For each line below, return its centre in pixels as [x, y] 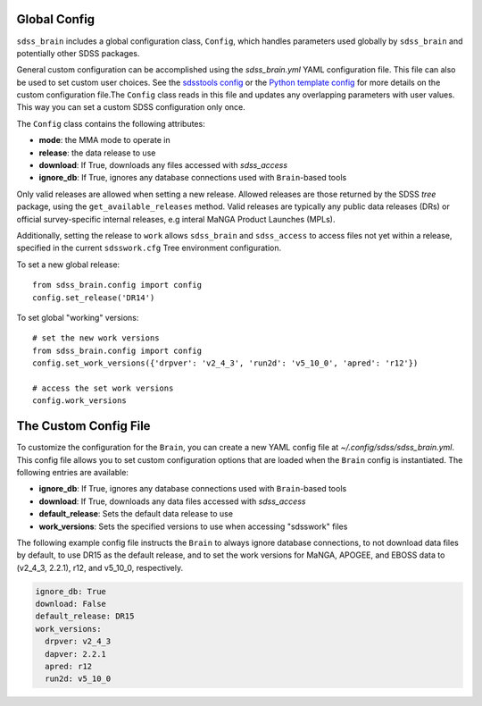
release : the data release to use [97, 153]
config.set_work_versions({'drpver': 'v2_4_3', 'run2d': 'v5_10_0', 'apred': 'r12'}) [225, 363]
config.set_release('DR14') [94, 298]
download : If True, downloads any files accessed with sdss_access [163, 165]
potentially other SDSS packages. [78, 53]
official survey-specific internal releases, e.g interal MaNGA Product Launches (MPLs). [176, 219]
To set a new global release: [68, 265]
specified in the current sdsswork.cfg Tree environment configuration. [149, 248]
